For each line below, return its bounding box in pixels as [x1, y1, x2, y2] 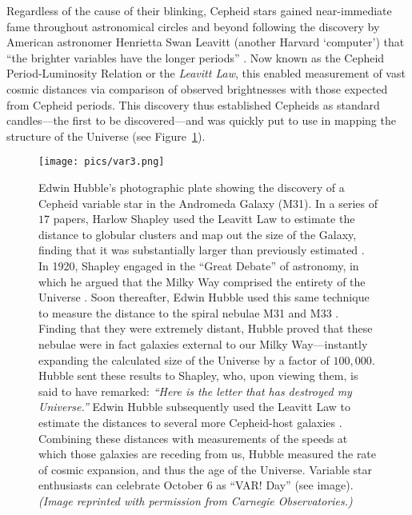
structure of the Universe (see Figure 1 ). [6, 127, 206, 144]
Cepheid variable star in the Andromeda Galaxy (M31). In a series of [38, 194, 378, 211]
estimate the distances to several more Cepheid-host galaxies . [38, 413, 342, 430]
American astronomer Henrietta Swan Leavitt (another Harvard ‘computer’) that [6, 34, 405, 50]
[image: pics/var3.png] [38, 156, 165, 168]
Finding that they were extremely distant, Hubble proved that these [38, 320, 373, 337]
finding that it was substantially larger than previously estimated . [38, 242, 365, 258]
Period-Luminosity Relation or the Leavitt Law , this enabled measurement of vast [6, 65, 406, 82]
